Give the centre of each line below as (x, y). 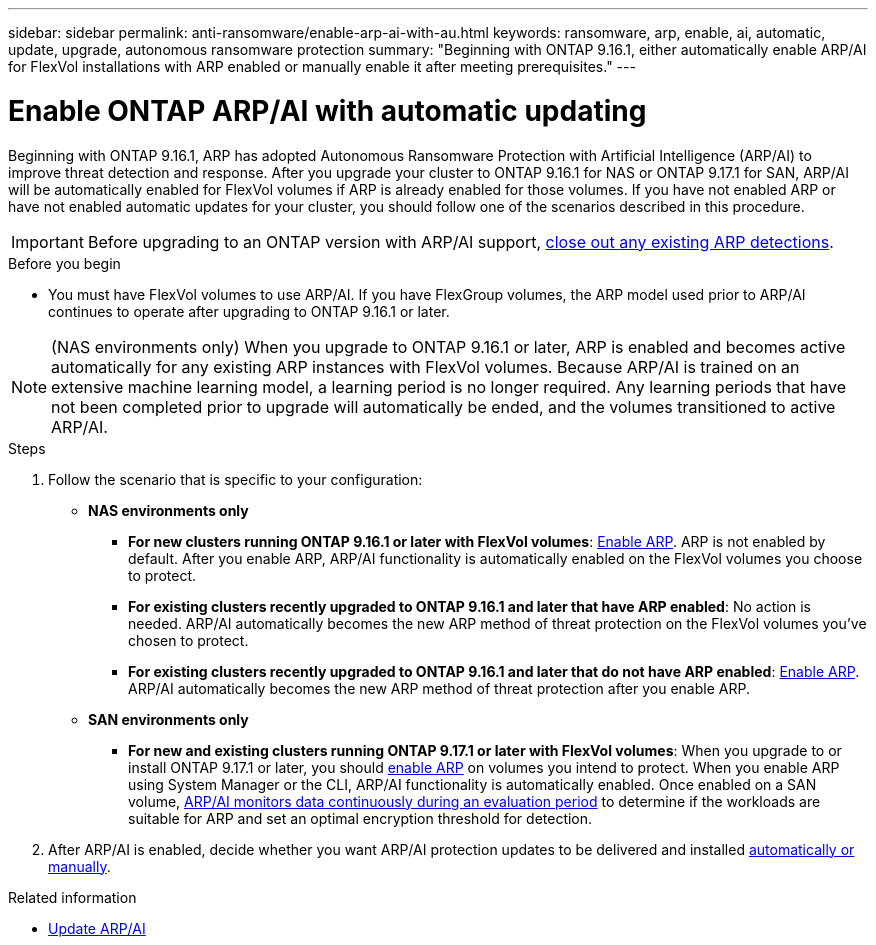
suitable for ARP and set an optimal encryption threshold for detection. (360, 818)
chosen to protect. (188, 640)
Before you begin (64, 263)
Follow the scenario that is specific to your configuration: (235, 479)
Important (47, 241)
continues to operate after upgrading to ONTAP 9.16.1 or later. (249, 311)
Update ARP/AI (97, 928)
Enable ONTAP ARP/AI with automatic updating (327, 110)
